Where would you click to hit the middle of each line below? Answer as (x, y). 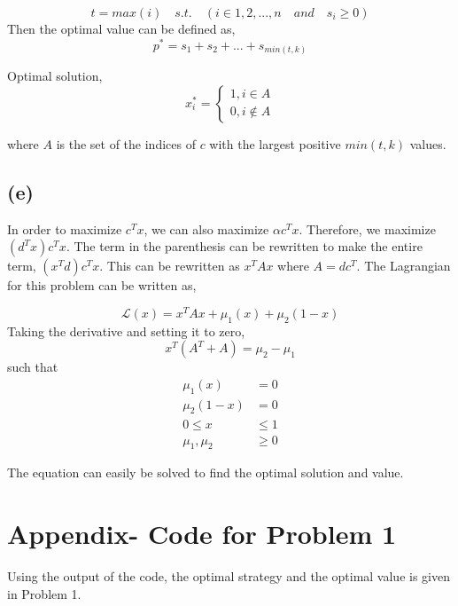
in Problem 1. (44, 593)
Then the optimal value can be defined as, (121, 28)
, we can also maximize (206, 228)
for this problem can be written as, (102, 285)
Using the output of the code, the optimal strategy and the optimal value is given (229, 576)
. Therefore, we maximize (367, 228)
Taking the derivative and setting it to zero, (126, 331)
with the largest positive (275, 143)
